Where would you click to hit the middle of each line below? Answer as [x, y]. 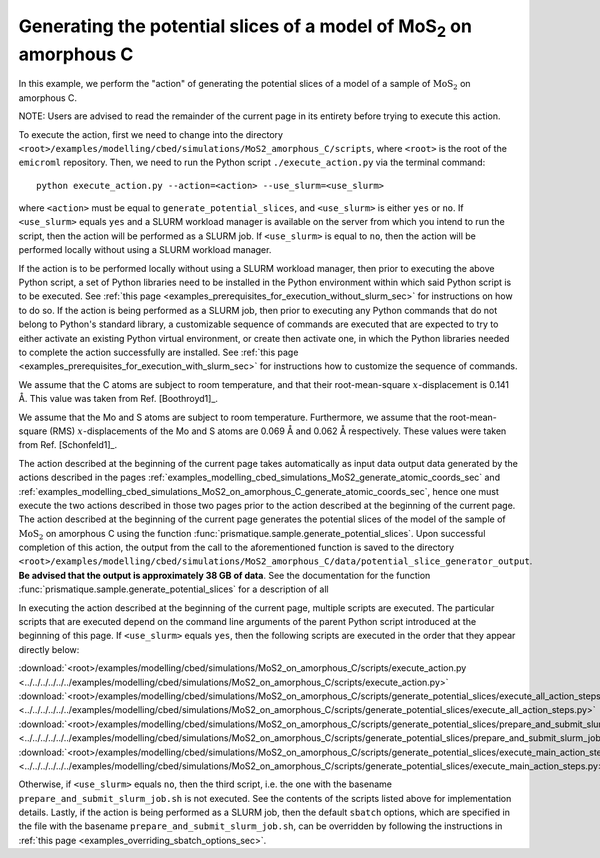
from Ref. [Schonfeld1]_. [68, 445]
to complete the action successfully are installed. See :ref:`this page [158, 352]
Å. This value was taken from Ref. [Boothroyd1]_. [118, 399]
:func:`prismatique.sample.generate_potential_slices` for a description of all [173, 589]
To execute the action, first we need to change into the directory [151, 134]
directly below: [49, 649]
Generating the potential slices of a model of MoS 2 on [245, 28]
